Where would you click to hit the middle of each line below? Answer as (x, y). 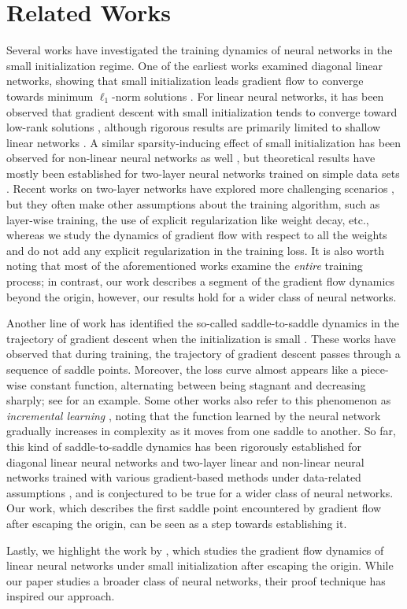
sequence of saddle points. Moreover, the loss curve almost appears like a (182, 369)
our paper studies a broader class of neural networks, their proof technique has (196, 580)
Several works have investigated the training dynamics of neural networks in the (200, 50)
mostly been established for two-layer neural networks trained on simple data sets (203, 173)
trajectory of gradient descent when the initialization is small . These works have (201, 338)
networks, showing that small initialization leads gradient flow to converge (185, 81)
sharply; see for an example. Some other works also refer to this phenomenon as (199, 400)
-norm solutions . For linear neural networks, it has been (248, 96)
